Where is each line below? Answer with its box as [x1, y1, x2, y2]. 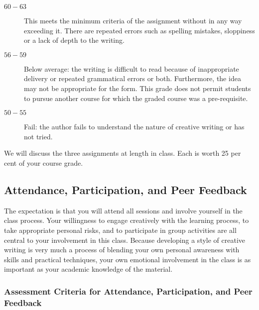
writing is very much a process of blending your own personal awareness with [4, 244, 240, 255]
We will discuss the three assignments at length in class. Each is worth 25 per [4, 148, 241, 158]
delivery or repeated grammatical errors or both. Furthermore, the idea [24, 73, 241, 84]
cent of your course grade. [4, 157, 83, 168]
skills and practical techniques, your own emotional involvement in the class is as [4, 254, 251, 264]
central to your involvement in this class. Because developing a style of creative [4, 234, 246, 245]
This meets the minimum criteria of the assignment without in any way [24, 15, 242, 25]
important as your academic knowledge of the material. [4, 264, 173, 274]
